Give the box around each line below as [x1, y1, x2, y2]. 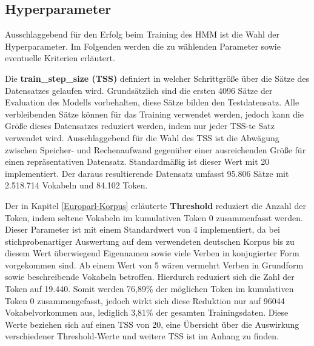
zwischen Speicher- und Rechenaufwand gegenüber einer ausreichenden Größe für [5, 143, 306, 156]
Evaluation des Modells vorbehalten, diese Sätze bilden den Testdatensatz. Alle [5, 96, 299, 108]
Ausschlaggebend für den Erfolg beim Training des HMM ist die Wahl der [5, 28, 279, 41]
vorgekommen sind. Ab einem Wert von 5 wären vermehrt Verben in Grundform [5, 258, 304, 271]
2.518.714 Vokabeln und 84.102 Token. [5, 179, 148, 191]
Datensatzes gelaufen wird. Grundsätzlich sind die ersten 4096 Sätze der [5, 84, 273, 96]
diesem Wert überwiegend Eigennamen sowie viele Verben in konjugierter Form [5, 247, 299, 259]
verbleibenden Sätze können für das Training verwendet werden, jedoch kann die [5, 107, 304, 120]
